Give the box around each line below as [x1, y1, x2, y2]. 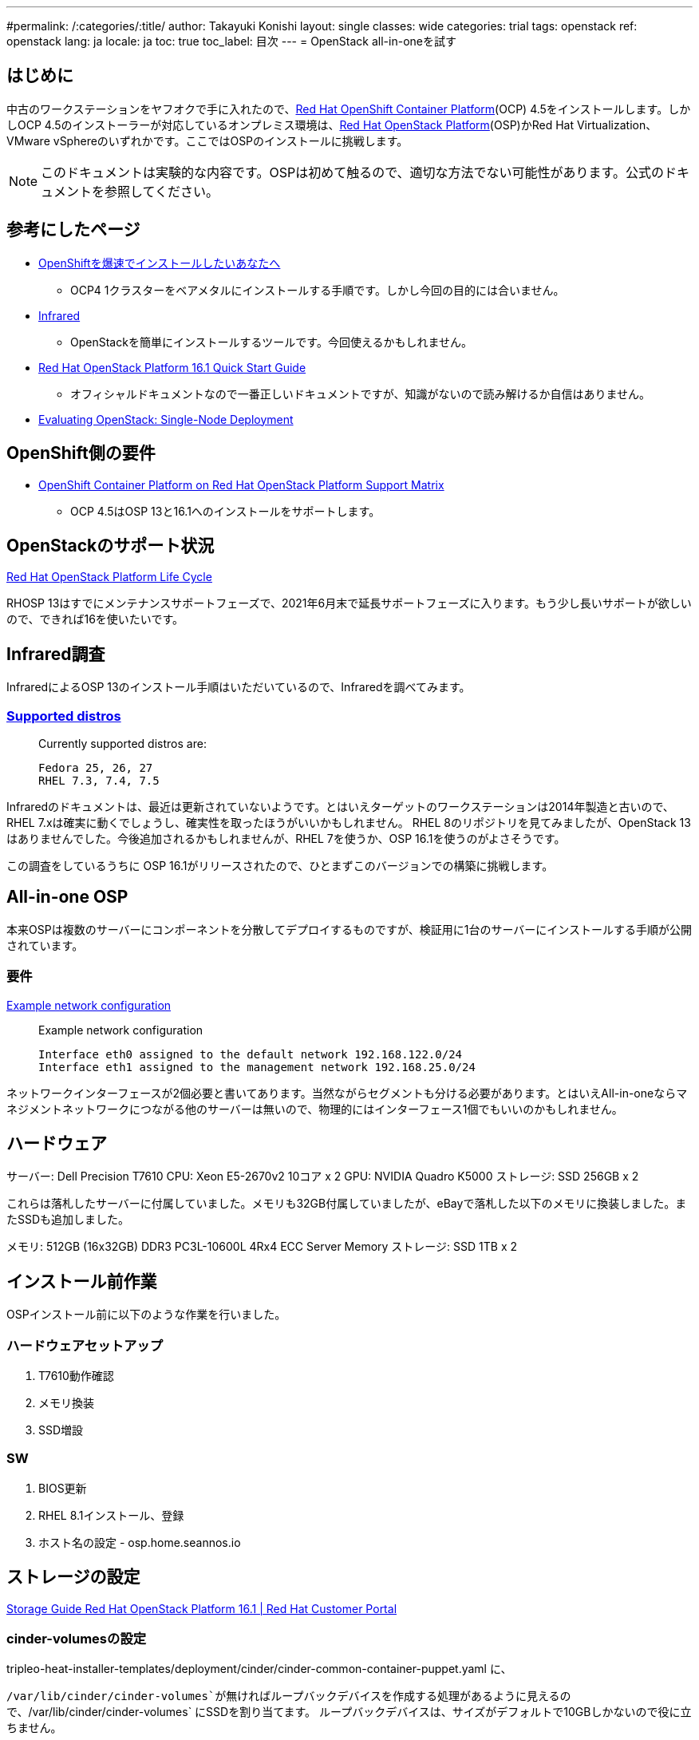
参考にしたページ [6, 219, 140, 240]
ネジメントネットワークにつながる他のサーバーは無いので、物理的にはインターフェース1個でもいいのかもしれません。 [6, 1101, 623, 1116]
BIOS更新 [38, 1481, 87, 1495]
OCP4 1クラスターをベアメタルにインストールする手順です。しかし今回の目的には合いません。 [70, 283, 565, 297]
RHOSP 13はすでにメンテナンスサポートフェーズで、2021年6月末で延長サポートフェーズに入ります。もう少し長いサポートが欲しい [6, 596, 692, 611]
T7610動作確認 [38, 1369, 114, 1382]
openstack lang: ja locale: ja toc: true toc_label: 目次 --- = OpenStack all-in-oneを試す [6, 34, 456, 48]
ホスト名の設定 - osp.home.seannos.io [38, 1535, 241, 1549]
